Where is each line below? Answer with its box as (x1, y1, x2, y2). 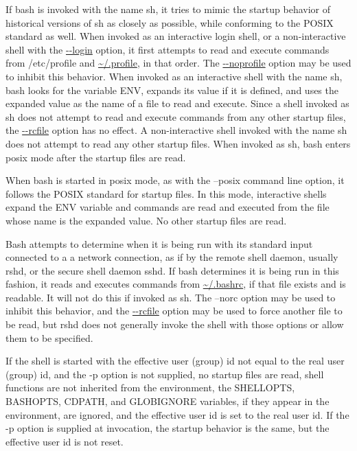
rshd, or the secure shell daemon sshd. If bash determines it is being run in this (5, 263, 339, 277)
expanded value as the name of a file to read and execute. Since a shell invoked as (5, 96, 349, 111)
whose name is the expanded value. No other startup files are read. (5, 213, 287, 227)
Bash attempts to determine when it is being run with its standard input (5, 236, 313, 251)
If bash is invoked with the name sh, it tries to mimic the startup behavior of (5, 2, 330, 16)
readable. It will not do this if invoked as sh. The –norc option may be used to (5, 290, 336, 304)
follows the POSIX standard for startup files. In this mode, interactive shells (5, 186, 327, 200)
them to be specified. (5, 330, 93, 345)
